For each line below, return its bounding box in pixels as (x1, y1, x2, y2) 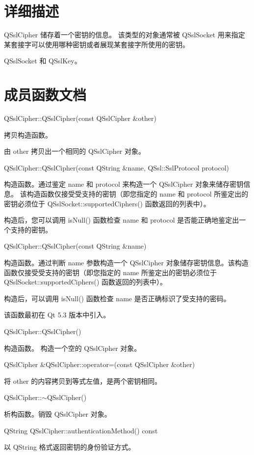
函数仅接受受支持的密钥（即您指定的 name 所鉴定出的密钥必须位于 (4, 267, 217, 277)
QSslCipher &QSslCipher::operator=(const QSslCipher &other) (4, 359, 195, 370)
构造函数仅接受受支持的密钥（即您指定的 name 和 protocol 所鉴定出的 (26, 189, 249, 199)
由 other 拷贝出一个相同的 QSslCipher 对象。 (4, 146, 145, 156)
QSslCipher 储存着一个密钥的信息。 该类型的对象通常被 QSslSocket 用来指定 (4, 29, 245, 40)
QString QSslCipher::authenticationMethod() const (4, 425, 158, 435)
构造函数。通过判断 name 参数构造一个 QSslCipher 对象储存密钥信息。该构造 (4, 257, 249, 267)
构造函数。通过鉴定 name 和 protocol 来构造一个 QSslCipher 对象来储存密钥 (4, 179, 244, 189)
